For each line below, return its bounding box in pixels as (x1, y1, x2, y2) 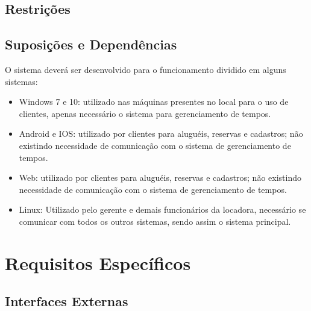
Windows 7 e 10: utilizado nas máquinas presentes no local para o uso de (19, 95, 289, 108)
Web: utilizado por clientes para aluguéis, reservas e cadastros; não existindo (19, 171, 301, 184)
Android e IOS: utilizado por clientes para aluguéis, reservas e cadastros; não (19, 127, 303, 140)
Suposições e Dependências (5, 35, 177, 54)
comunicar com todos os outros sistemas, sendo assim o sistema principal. (19, 215, 291, 227)
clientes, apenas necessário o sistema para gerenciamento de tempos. (19, 107, 271, 119)
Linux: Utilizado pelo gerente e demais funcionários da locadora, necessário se (19, 203, 306, 216)
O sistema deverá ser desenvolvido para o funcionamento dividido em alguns (5, 63, 286, 75)
